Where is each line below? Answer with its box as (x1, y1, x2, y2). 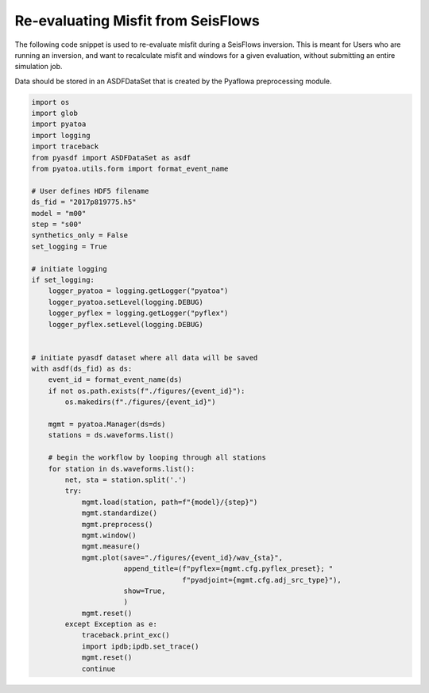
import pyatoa (31, 120, 87, 129)
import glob (31, 109, 79, 118)
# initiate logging (31, 264, 107, 273)
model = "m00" (31, 209, 87, 218)
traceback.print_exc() (81, 631, 170, 640)
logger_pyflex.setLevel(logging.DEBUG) (48, 320, 204, 329)
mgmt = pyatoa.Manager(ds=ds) (48, 420, 166, 429)
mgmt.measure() (81, 542, 141, 551)
